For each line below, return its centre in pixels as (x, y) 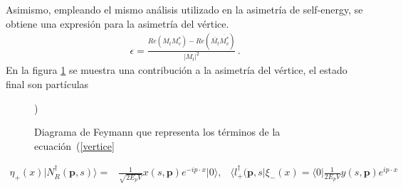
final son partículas (47, 84)
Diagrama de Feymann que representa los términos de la (157, 132)
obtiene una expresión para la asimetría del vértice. (117, 23)
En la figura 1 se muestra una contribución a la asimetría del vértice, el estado (177, 70)
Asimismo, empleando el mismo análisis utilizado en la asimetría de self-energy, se (184, 9)
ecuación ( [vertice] (74, 145)
